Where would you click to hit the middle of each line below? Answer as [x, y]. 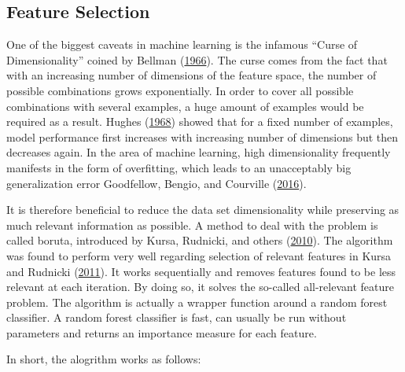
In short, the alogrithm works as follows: [104, 359]
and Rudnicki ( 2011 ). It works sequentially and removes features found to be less [201, 271]
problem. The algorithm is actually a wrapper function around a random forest [197, 302]
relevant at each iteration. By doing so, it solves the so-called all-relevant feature [200, 287]
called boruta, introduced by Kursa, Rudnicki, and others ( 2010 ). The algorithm [200, 240]
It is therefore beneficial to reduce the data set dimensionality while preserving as [203, 210]
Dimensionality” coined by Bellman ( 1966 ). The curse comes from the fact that [197, 59]
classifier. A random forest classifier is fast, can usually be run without [177, 317]
